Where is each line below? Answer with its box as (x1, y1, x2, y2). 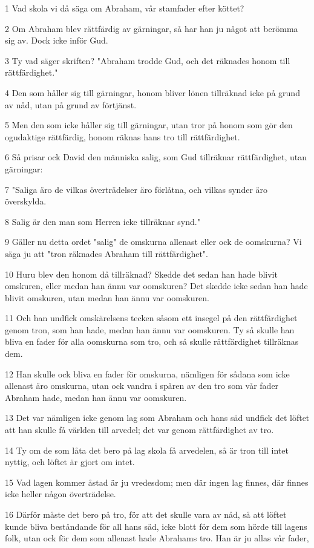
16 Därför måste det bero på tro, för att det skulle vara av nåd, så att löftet (5, 508, 287, 520)
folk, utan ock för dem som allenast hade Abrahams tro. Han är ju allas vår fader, (5, 532, 309, 544)
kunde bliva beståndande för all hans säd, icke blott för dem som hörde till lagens (5, 520, 307, 532)
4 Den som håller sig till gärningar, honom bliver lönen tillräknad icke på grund (5, 86, 300, 99)
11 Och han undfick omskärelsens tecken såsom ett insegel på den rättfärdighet (5, 312, 298, 324)
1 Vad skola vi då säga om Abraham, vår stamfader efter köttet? (5, 2, 244, 14)
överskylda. (5, 195, 47, 207)
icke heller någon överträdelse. (5, 488, 116, 500)
